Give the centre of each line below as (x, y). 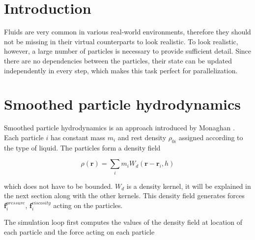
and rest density (142, 137)
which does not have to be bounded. (58, 186)
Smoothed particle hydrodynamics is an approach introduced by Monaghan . (119, 128)
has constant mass (78, 137)
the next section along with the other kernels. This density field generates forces (124, 195)
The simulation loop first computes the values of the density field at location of (123, 222)
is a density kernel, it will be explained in (189, 186)
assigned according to (211, 137)
